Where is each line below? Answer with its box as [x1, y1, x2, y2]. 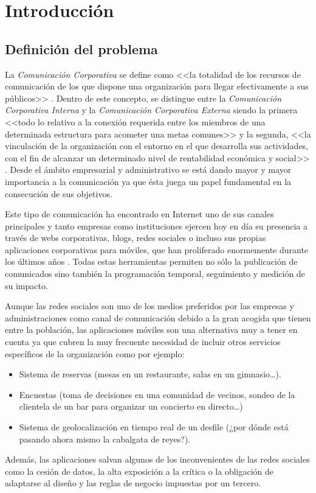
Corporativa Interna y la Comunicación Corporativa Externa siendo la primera [5, 103, 298, 116]
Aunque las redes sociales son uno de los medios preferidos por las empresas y [5, 299, 294, 312]
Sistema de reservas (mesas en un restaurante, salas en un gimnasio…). [19, 368, 281, 380]
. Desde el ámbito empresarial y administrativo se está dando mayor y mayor [5, 163, 292, 176]
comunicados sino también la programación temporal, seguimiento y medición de [5, 267, 305, 280]
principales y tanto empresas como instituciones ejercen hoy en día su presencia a [5, 219, 308, 232]
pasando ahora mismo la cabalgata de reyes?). [19, 432, 191, 445]
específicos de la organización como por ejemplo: [5, 347, 185, 360]
